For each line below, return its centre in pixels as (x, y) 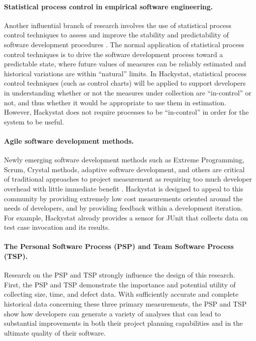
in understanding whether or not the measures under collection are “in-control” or (128, 92)
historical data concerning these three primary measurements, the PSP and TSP (125, 304)
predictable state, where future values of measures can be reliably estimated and (125, 64)
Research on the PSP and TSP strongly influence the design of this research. (120, 275)
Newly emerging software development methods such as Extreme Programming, (124, 160)
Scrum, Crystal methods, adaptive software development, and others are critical (124, 169)
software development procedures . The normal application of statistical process (124, 44)
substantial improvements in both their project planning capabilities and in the (124, 323)
